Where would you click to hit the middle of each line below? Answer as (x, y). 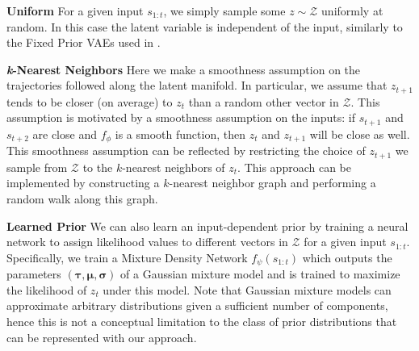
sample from (37, 167)
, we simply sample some (224, 10)
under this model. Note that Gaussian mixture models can (247, 289)
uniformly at (352, 10)
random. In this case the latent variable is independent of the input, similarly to (205, 26)
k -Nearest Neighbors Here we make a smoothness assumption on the (184, 69)
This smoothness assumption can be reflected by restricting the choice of (186, 150)
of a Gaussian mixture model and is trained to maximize (260, 274)
